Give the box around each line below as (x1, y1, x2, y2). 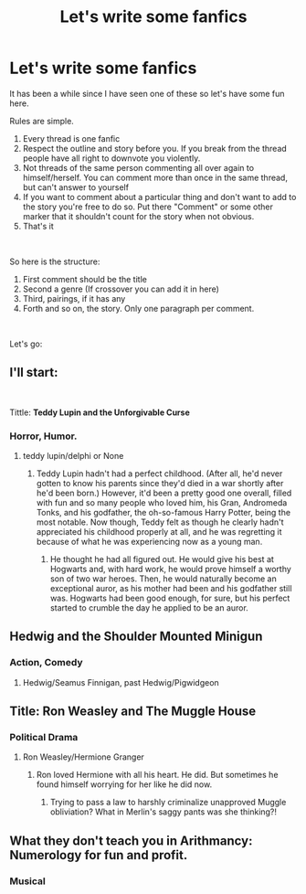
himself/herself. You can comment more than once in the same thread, (22, 172, 288, 183)
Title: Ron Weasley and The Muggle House (9, 704, 257, 719)
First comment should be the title (22, 273, 148, 284)
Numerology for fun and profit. (9, 847, 188, 863)
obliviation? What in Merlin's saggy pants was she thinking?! (49, 806, 277, 817)
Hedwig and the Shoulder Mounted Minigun (9, 629, 263, 644)
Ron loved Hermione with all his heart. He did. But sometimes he (36, 770, 279, 781)
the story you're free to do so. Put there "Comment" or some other (22, 201, 274, 212)
